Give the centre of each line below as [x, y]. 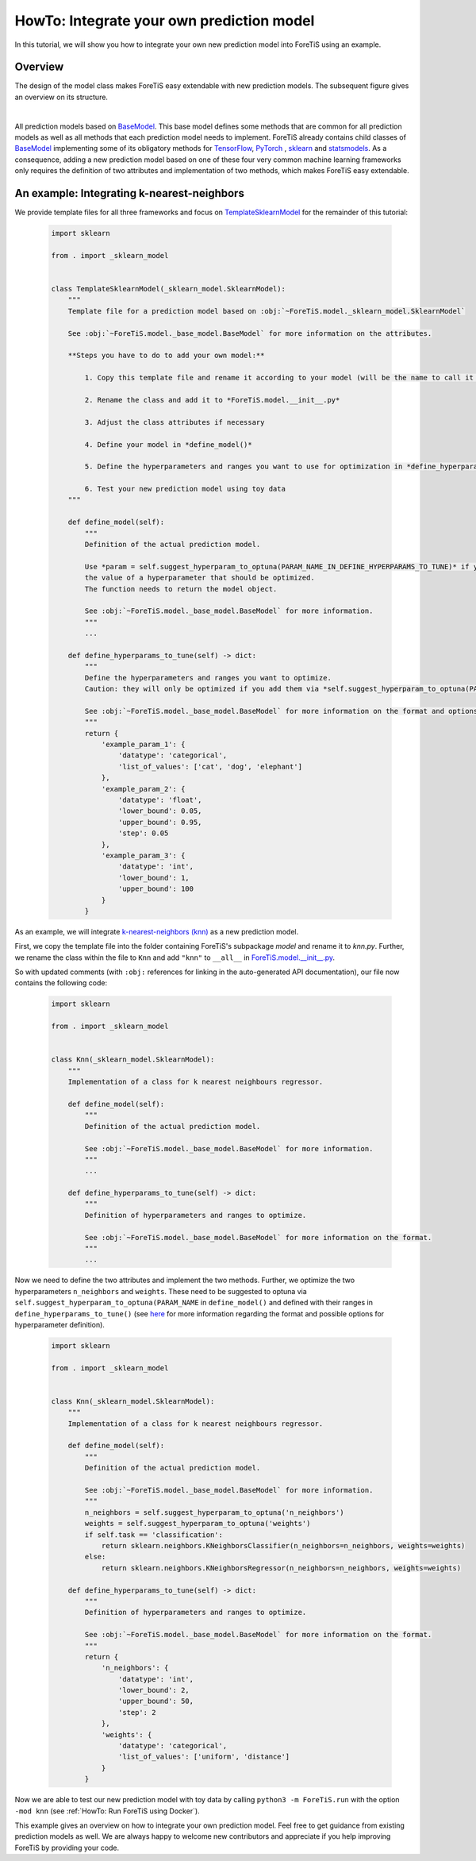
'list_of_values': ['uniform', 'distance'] [204, 1757]
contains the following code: [61, 983]
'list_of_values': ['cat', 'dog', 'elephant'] [210, 767]
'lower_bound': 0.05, [160, 811]
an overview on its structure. [61, 97]
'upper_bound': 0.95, [160, 822]
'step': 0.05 [143, 833]
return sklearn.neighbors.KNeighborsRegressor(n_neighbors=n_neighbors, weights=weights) [281, 1568]
